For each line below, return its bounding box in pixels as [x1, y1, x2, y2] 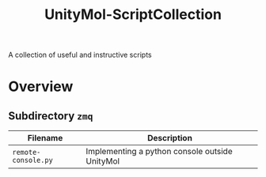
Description [147, 133, 192, 144]
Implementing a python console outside [85, 146, 233, 157]
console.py [12, 156, 53, 165]
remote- [12, 148, 41, 157]
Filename [27, 133, 63, 144]
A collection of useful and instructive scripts [8, 50, 152, 60]
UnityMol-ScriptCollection [44, 6, 222, 24]
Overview [8, 77, 74, 96]
